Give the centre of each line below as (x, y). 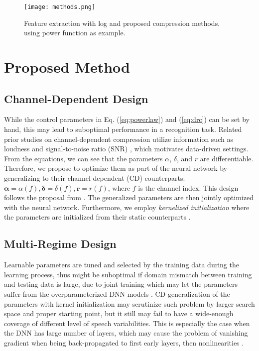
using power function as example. (75, 33)
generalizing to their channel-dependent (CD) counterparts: (95, 177)
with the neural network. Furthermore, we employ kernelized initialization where (127, 207)
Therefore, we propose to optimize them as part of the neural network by (116, 168)
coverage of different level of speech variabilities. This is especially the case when (127, 323)
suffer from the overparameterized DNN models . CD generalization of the (117, 293)
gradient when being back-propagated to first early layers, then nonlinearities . (124, 342)
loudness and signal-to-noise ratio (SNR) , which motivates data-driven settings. (126, 149)
